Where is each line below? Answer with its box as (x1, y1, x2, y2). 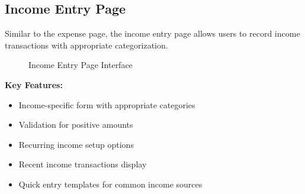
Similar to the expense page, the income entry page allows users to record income (5, 27, 300, 40)
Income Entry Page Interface (28, 59, 133, 71)
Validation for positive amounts (18, 118, 133, 131)
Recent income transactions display (18, 158, 147, 170)
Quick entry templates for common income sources (18, 177, 203, 190)
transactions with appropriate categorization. (5, 38, 168, 51)
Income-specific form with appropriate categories (18, 98, 195, 111)
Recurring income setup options (18, 138, 134, 150)
